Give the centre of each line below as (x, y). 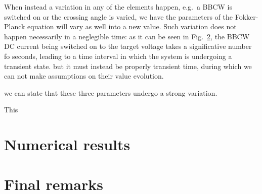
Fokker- (247, 16)
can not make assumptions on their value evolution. (84, 76)
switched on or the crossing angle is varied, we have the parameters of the (119, 16)
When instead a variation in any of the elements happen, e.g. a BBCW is (118, 7)
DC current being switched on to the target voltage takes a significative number (128, 46)
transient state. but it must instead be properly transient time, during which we (128, 66)
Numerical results (67, 144)
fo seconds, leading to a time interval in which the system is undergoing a (118, 56)
